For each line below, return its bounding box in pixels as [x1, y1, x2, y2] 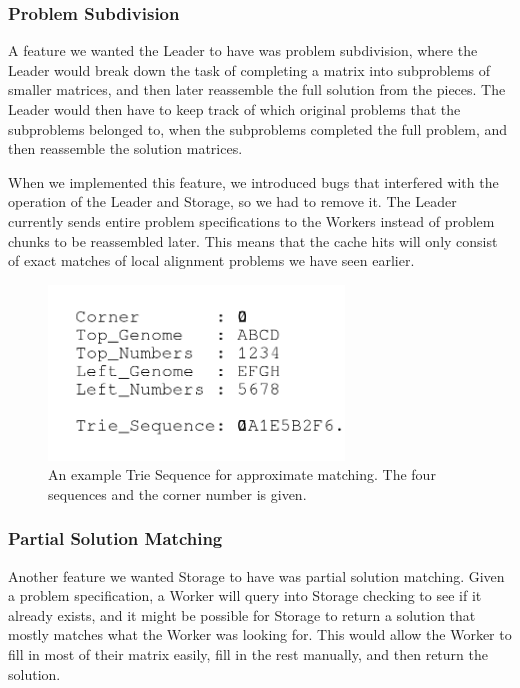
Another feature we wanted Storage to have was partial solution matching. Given [8, 565, 505, 586]
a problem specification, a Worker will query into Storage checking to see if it [8, 585, 482, 606]
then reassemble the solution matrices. [8, 138, 243, 159]
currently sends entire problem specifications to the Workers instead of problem [8, 210, 495, 231]
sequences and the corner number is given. [48, 483, 307, 504]
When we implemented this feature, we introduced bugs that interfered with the [8, 171, 499, 192]
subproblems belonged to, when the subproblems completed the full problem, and [8, 118, 508, 139]
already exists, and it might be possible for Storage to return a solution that [8, 604, 476, 625]
